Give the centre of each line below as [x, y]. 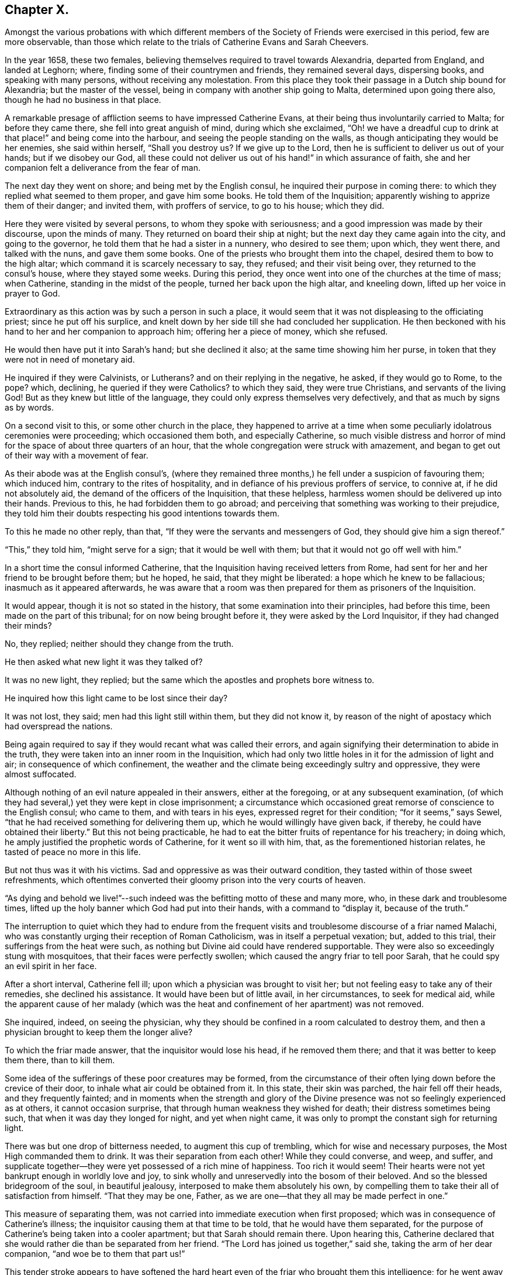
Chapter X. [37, 10]
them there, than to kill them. [60, 1060]
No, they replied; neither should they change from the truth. [119, 644]
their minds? [28, 626]
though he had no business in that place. [83, 100]
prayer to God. [32, 294]
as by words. [29, 408]
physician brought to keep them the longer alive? [99, 1032]
